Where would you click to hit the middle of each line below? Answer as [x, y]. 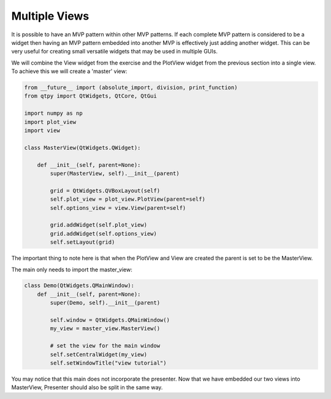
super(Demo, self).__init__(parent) [105, 303]
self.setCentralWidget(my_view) [98, 354]
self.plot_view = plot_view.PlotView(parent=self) [127, 199]
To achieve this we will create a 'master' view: [69, 71]
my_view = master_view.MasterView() [105, 329]
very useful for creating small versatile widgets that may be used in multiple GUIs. [114, 52]
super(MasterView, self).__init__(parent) [115, 173]
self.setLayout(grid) [82, 242]
